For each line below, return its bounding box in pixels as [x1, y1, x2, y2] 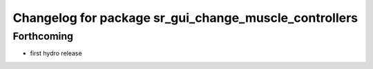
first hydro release [30, 49, 82, 57]
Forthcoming [12, 30, 74, 42]
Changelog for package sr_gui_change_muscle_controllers [12, 10, 358, 25]
